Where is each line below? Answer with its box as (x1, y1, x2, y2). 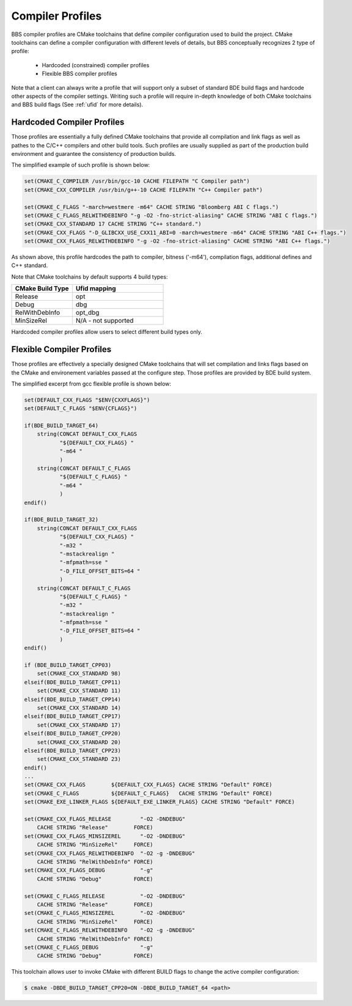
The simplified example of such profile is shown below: (11, 161, 150, 169)
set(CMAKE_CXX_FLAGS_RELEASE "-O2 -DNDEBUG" (24, 816, 186, 823)
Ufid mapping (75, 284, 116, 293)
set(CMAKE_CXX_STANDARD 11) (37, 688, 122, 694)
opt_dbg (75, 309, 100, 317)
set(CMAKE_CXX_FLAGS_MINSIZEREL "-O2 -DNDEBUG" (24, 832, 186, 840)
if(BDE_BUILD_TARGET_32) (24, 516, 99, 523)
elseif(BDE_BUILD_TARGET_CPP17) (24, 713, 122, 720)
